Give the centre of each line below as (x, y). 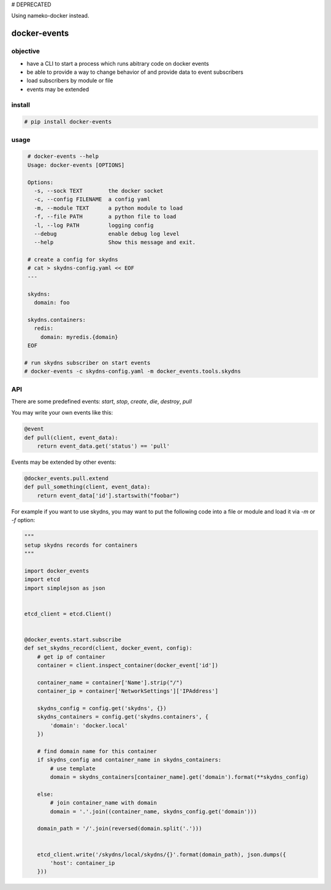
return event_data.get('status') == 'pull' (103, 446)
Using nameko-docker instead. (50, 16)
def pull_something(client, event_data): (87, 487)
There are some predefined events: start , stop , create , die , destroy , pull (102, 401)
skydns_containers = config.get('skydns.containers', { (123, 717)
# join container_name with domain (104, 803)
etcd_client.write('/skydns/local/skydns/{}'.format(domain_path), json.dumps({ (162, 854)
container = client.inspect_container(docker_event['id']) (128, 666)
